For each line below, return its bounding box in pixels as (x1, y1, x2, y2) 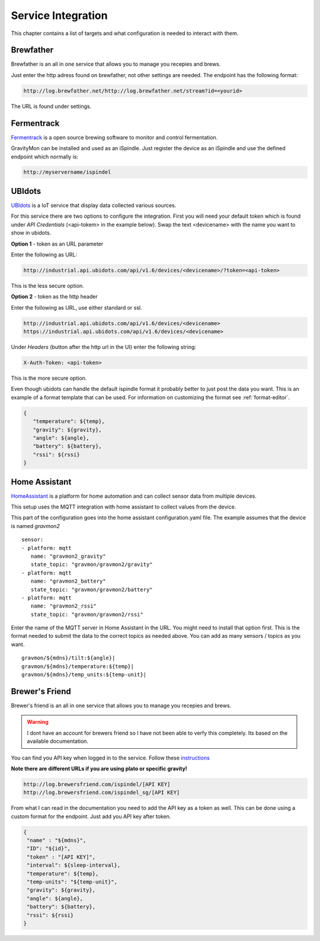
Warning (27, 719, 49, 726)
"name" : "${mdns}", (27, 837, 87, 844)
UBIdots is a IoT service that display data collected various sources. (11, 202, 177, 209)
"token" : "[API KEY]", (27, 853, 96, 860)
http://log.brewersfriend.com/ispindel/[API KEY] (23, 781, 171, 787)
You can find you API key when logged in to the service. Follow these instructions (11, 754, 210, 761)
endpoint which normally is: (11, 153, 79, 160)
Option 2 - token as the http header (11, 293, 98, 300)
